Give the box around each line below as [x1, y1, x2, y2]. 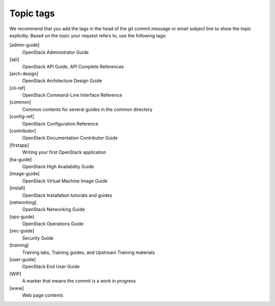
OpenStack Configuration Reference [22, 121, 99, 127]
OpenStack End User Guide [22, 264, 80, 270]
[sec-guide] [9, 228, 35, 234]
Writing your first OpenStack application [22, 149, 106, 155]
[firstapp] [9, 142, 29, 148]
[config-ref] [9, 113, 34, 120]
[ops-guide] [9, 214, 35, 220]
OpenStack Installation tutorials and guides [22, 192, 113, 198]
